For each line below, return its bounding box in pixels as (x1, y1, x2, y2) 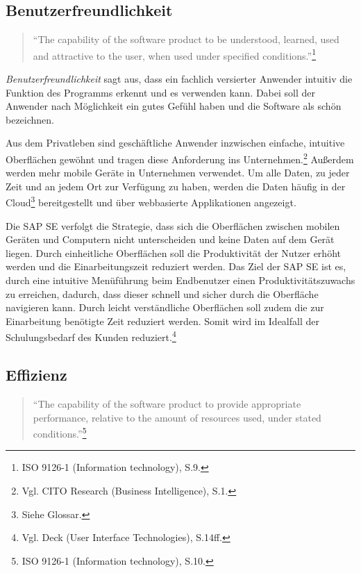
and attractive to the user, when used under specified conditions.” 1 (33, 46, 317, 63)
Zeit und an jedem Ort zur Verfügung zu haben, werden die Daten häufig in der (6, 178, 346, 193)
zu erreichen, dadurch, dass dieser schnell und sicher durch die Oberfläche (6, 286, 319, 301)
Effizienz (6, 364, 67, 385)
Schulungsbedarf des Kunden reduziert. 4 (6, 328, 176, 344)
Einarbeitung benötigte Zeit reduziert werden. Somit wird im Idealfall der (6, 313, 319, 328)
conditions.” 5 (33, 424, 87, 440)
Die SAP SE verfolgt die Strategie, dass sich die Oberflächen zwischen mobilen (6, 218, 340, 233)
